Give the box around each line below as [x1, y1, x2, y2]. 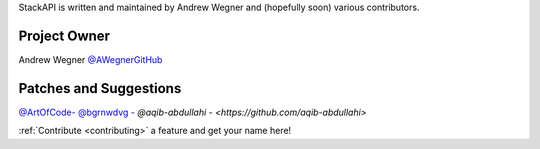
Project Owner [18, 27, 110, 44]
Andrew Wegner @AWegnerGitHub [18, 53, 163, 65]
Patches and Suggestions [18, 80, 182, 97]
